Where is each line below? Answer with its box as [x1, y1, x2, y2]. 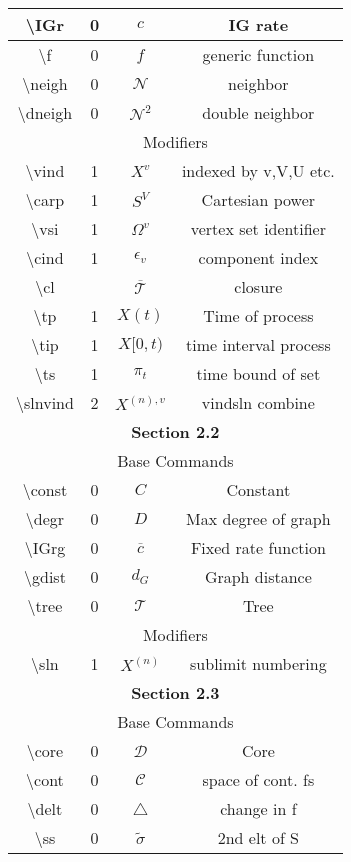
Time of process [203, 304, 314, 327]
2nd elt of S [217, 826, 300, 849]
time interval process [186, 333, 331, 356]
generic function [202, 43, 315, 66]
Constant [226, 478, 291, 501]
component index [198, 246, 319, 269]
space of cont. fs [202, 768, 315, 791]
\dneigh [17, 101, 73, 124]
